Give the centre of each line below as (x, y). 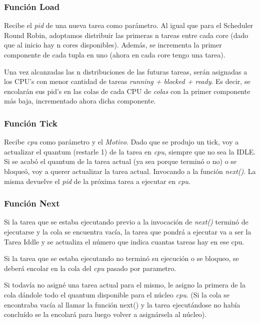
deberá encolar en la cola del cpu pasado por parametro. (90, 268)
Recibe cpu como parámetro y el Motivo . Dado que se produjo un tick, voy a (121, 142)
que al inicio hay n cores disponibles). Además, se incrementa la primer (113, 45)
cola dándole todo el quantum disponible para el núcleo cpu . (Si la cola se (117, 294)
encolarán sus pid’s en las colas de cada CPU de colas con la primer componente (127, 91)
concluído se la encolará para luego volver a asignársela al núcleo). (105, 314)
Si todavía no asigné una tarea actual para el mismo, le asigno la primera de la (125, 285)
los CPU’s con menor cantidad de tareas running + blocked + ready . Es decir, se (127, 81)
